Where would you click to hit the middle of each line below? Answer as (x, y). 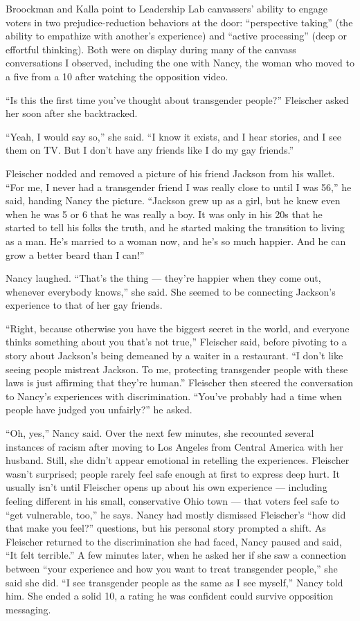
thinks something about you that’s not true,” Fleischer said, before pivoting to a (176, 342)
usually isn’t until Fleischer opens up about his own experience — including (166, 487)
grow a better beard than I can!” (75, 254)
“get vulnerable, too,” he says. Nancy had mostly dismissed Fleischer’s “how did (176, 514)
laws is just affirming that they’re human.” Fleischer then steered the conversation (180, 382)
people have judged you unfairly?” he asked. (99, 409)
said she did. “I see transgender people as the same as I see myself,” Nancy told (174, 582)
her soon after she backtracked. (72, 113)
